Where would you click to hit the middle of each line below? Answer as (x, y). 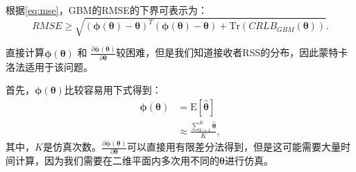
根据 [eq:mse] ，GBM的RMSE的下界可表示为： (107, 10)
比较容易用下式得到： (113, 90)
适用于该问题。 (59, 66)
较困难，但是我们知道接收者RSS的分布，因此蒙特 (227, 52)
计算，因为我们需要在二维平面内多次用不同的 (117, 161)
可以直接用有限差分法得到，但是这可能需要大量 (234, 147)
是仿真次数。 (72, 147)
